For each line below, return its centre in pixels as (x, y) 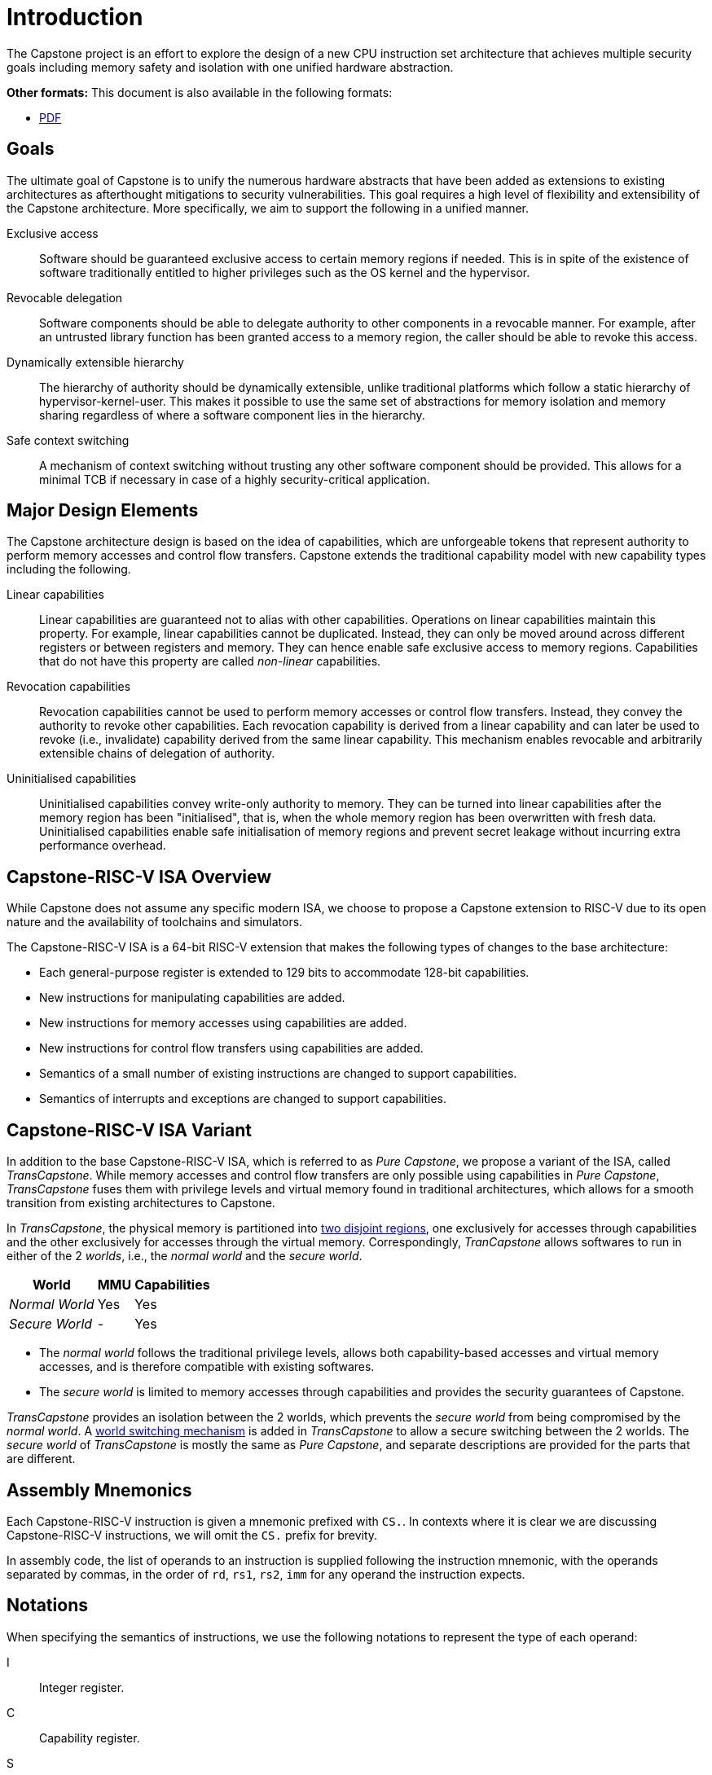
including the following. (69, 569)
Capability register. (90, 1738)
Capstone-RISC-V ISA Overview (139, 877)
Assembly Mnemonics (99, 1490)
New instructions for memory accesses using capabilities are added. (223, 1023)
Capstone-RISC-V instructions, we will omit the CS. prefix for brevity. (192, 1535)
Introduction (75, 17)
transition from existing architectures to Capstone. (141, 1203)
